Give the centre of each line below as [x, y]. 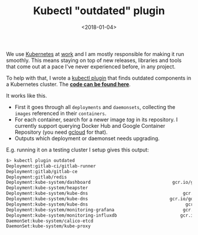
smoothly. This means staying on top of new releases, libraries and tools [94, 60]
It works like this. [27, 95]
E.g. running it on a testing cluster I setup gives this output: [77, 150]
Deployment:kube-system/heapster [47, 188]
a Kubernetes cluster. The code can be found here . [68, 84]
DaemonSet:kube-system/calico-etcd [50, 221]
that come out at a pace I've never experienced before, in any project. [91, 67]
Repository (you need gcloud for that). [61, 132]
